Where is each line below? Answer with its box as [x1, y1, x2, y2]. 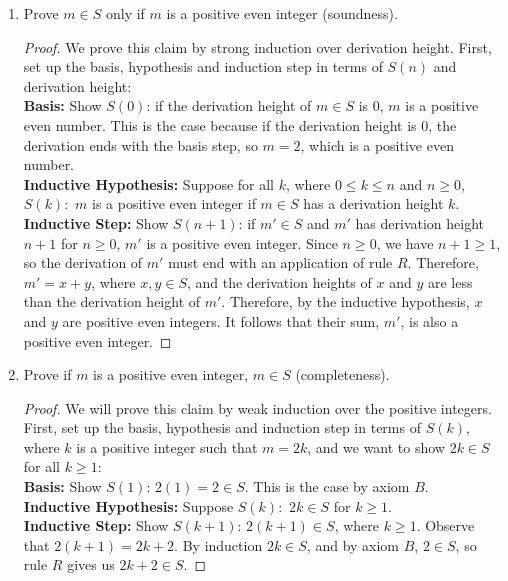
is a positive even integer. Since [146, 232, 338, 253]
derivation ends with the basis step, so [23, 134, 258, 155]
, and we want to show [307, 436, 445, 457]
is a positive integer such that [76, 436, 258, 457]
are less [427, 271, 473, 292]
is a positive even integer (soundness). [166, 3, 398, 23]
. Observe [416, 515, 475, 536]
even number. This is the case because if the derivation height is [23, 114, 417, 135]
